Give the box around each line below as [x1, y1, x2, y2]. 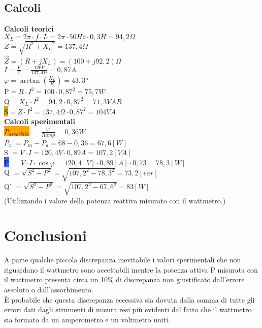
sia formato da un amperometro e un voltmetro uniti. [4, 314, 170, 324]
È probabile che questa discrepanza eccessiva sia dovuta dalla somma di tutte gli [4, 294, 255, 305]
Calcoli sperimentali [4, 116, 75, 127]
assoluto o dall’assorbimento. [4, 284, 93, 295]
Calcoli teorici [4, 23, 54, 34]
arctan [20, 77, 40, 85]
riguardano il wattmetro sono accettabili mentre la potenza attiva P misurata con [4, 264, 258, 275]
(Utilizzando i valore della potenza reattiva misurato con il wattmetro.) [4, 195, 226, 205]
